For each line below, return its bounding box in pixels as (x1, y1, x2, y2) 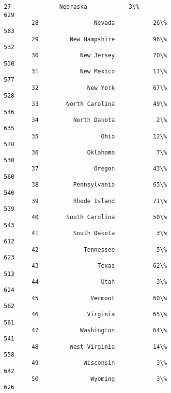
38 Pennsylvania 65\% (31, 181, 167, 188)
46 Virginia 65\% (31, 310, 167, 318)
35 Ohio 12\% (31, 133, 167, 140)
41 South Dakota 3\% (31, 230, 167, 237)
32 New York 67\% (31, 84, 167, 91)
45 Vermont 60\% (31, 294, 167, 302)
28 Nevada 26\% (31, 19, 167, 27)
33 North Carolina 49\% (31, 100, 167, 107)
